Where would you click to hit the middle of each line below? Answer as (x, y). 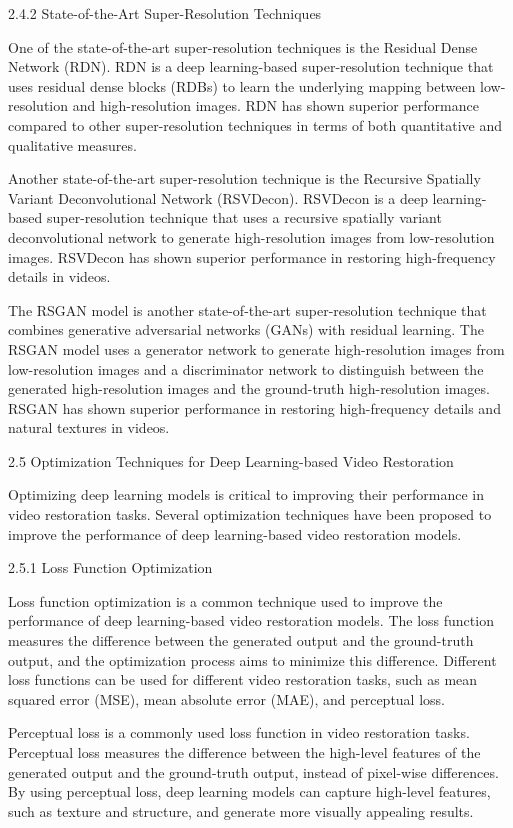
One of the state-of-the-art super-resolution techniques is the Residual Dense (243, 46)
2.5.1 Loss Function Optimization (110, 567)
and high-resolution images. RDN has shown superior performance (275, 105)
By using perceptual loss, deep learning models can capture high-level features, (249, 791)
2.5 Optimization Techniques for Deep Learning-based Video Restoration (231, 460)
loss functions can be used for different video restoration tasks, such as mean (243, 679)
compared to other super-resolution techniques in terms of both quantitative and (255, 124)
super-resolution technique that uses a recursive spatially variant (244, 217)
